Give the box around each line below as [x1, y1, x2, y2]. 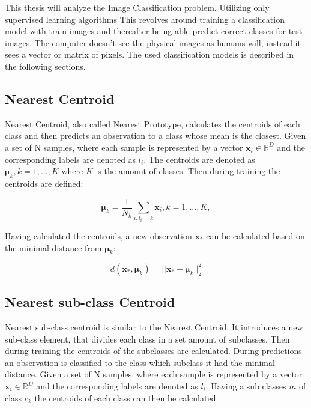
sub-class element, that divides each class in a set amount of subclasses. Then [5, 332, 290, 345]
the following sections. [5, 59, 86, 72]
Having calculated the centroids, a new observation [5, 229, 192, 242]
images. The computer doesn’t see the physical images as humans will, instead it [5, 36, 301, 49]
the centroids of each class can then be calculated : [34, 391, 219, 404]
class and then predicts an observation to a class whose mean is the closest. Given [5, 129, 306, 142]
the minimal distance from [5, 241, 102, 254]
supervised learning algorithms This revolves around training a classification [5, 13, 285, 25]
